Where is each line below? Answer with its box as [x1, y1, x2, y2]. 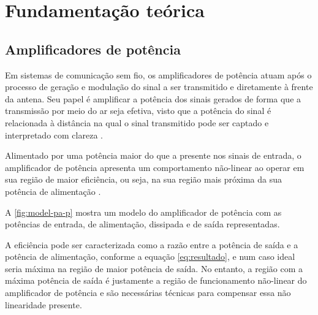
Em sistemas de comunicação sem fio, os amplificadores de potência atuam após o [5, 68, 312, 81]
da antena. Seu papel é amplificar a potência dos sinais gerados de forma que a [5, 92, 301, 105]
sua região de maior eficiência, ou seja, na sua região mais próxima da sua [5, 173, 282, 186]
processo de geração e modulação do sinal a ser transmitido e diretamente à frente [5, 80, 313, 93]
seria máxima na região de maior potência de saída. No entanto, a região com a [5, 262, 303, 275]
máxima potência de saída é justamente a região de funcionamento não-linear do [5, 274, 307, 287]
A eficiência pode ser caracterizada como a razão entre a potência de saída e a [5, 238, 298, 251]
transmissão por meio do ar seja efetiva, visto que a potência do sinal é [5, 104, 271, 117]
